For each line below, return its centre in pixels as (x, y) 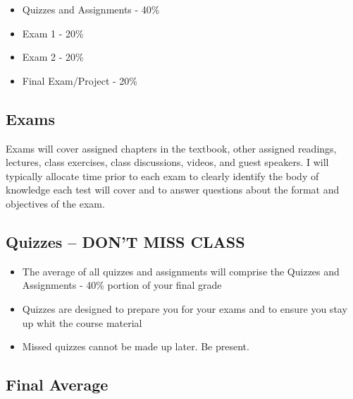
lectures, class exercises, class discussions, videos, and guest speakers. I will (167, 162)
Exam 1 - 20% (53, 33)
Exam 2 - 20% (53, 57)
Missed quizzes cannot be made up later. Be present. (136, 346)
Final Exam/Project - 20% (80, 80)
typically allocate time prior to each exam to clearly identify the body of (162, 175)
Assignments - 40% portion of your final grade (122, 285)
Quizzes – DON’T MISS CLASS (125, 241)
